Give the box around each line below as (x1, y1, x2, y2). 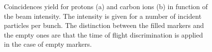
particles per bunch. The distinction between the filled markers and (4, 20, 204, 30)
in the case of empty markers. (4, 39, 92, 49)
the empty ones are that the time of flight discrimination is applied (4, 29, 203, 39)
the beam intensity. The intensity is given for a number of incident (4, 11, 202, 21)
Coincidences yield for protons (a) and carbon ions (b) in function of (4, 1, 208, 11)
